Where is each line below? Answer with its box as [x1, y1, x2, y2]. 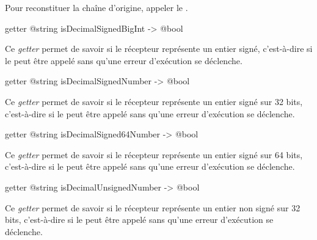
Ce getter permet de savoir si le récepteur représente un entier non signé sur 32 [5, 201, 301, 214]
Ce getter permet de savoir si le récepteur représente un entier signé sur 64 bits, [5, 148, 303, 161]
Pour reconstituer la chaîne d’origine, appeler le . [5, 1, 188, 13]
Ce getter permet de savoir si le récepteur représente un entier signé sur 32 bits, [5, 95, 303, 107]
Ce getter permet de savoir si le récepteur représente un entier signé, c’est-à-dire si [5, 42, 313, 55]
